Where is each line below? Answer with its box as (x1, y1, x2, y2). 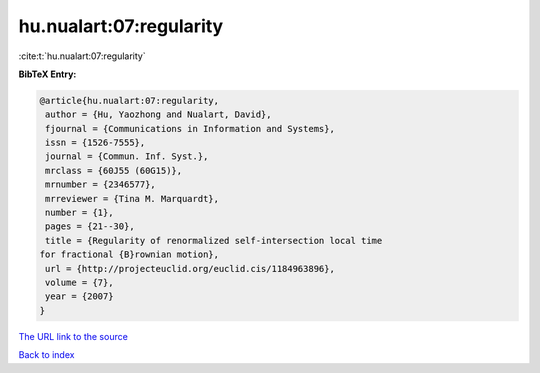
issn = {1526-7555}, (45, 137, 146, 149)
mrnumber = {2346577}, (45, 179, 157, 190)
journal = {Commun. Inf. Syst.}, (45, 151, 209, 162)
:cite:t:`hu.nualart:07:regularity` (18, 50, 146, 62)
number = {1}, (45, 207, 114, 219)
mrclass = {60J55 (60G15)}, (45, 165, 183, 176)
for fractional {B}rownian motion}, (39, 249, 220, 260)
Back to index (18, 349, 75, 361)
